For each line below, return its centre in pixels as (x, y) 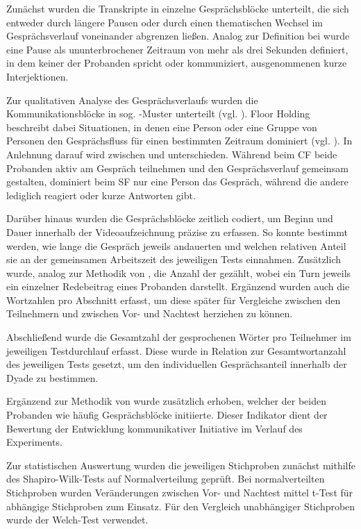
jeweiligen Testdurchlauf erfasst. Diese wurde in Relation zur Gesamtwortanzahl (176, 350)
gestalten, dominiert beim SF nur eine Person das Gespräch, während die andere (177, 182)
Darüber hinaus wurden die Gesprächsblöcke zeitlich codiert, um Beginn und (170, 218)
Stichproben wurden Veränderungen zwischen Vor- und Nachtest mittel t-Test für (180, 492)
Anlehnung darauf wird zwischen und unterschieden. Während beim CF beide (172, 154)
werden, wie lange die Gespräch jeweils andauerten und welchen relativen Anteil (176, 245)
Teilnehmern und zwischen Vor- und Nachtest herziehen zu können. (150, 313)
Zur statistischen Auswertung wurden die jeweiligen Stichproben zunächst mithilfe (181, 465)
